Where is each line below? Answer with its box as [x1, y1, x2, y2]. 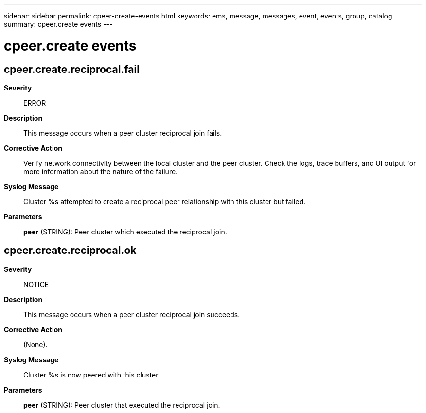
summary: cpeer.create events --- [4, 20, 113, 28]
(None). [23, 340, 48, 349]
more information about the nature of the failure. [23, 167, 178, 176]
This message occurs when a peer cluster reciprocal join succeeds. [23, 310, 240, 319]
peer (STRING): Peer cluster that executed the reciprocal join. [23, 400, 220, 409]
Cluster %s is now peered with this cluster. [23, 370, 160, 379]
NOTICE [23, 280, 49, 288]
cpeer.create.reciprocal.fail [4, 63, 140, 75]
